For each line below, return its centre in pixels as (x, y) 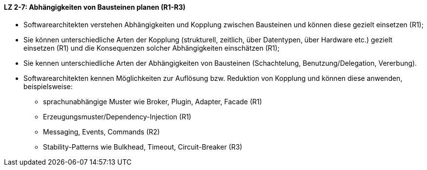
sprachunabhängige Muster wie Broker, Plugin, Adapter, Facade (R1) (152, 101)
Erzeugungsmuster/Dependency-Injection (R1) (117, 116)
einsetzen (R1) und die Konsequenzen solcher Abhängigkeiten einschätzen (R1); (152, 48)
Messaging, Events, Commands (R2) (102, 132)
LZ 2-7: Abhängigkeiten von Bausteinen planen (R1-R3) (95, 7)
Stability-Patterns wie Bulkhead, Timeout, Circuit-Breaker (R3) (143, 147)
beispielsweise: (48, 86)
